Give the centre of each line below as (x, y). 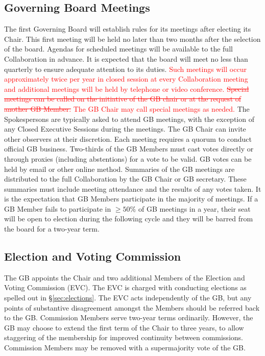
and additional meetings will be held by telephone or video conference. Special (127, 88)
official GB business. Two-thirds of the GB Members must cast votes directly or (129, 149)
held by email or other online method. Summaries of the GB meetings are (119, 169)
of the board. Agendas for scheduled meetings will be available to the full (118, 49)
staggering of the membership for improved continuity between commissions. (124, 337)
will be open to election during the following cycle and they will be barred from (129, 219)
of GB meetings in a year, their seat (194, 208)
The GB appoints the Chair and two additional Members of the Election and (125, 277)
